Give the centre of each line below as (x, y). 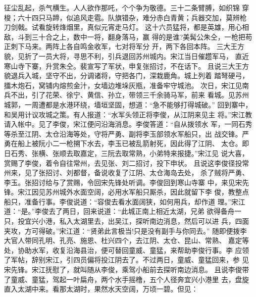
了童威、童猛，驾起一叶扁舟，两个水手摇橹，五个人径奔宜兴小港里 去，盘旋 (127, 279)
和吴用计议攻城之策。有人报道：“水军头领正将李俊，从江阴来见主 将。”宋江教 (128, 114)
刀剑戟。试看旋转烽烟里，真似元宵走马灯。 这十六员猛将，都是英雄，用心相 (127, 27)
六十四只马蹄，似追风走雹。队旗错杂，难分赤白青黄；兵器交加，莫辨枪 (132, 17)
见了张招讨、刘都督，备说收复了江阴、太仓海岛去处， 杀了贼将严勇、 (137, 173)
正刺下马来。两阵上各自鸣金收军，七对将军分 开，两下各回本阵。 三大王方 (124, 46)
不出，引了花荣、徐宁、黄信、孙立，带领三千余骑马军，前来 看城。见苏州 (130, 95)
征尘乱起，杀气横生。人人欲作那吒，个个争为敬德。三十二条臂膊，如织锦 (122, 7)
